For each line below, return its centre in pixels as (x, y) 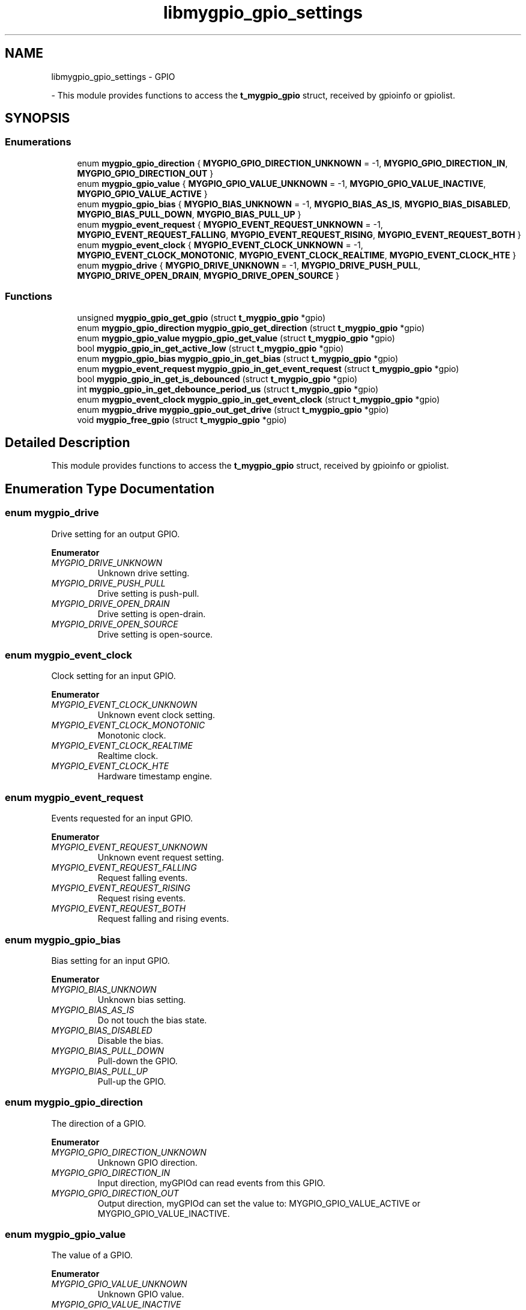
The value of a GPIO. (92, 1255)
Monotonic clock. (132, 736)
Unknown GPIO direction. (147, 1162)
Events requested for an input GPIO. (122, 818)
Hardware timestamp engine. (155, 776)
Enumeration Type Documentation (110, 489)
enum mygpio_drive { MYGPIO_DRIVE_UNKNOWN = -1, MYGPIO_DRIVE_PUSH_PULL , (249, 265)
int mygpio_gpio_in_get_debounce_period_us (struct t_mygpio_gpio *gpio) (228, 389)
